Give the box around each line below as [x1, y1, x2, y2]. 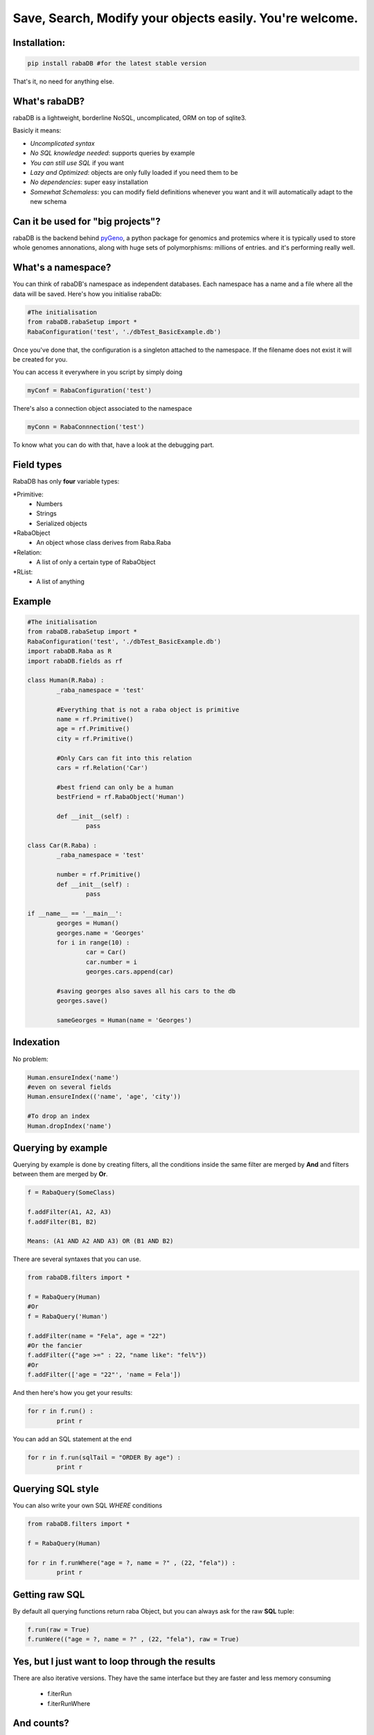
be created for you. [12, 355, 68, 364]
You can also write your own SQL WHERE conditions [12, 1501, 163, 1509]
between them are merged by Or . [12, 1170, 108, 1178]
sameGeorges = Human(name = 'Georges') [56, 1017, 192, 1024]
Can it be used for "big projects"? [12, 215, 161, 227]
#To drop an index [27, 1112, 90, 1120]
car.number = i [85, 958, 138, 966]
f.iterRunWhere [47, 1699, 91, 1707]
